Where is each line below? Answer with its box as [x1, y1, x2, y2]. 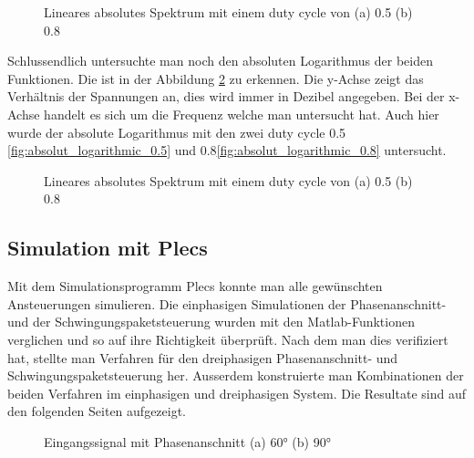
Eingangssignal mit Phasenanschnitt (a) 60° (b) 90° [44, 432, 331, 451]
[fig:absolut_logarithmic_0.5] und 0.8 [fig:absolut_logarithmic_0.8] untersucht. [7, 141, 447, 160]
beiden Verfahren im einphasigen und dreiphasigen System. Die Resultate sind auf [7, 383, 466, 402]
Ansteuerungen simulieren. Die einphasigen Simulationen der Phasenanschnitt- [7, 294, 447, 313]
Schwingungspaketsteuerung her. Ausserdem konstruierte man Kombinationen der [7, 366, 464, 385]
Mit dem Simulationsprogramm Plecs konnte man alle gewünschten [7, 276, 383, 296]
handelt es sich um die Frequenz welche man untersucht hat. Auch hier [44, 104, 439, 123]
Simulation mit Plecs [7, 234, 208, 262]
